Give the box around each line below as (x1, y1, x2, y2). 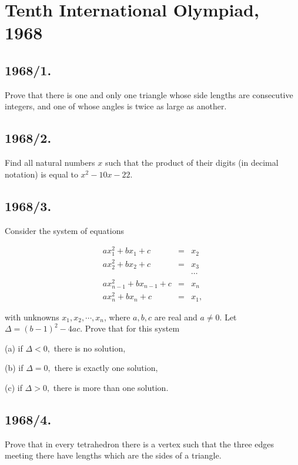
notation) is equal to (5, 168, 78, 180)
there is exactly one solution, (54, 362, 158, 374)
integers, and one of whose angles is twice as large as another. (5, 100, 227, 112)
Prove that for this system (85, 322, 180, 334)
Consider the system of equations (5, 224, 124, 236)
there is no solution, (53, 342, 126, 354)
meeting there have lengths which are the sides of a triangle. (5, 449, 222, 461)
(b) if (5, 362, 24, 374)
